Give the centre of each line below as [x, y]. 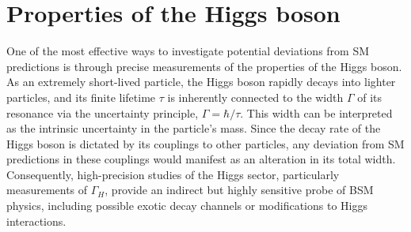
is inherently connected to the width [255, 97]
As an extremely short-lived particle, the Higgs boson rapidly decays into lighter [201, 82]
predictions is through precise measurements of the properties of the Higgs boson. [204, 66]
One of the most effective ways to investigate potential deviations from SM [188, 51]
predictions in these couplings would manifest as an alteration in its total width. [201, 159]
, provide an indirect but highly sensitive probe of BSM [239, 190]
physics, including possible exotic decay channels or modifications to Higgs [187, 206]
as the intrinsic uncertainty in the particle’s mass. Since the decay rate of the [194, 128]
